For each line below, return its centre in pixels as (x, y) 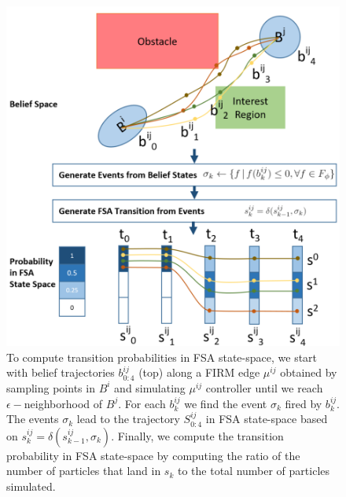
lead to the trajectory (128, 419)
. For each (142, 403)
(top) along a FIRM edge (199, 372)
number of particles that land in (84, 471)
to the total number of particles (254, 471)
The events (33, 419)
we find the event (226, 403)
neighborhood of (63, 403)
